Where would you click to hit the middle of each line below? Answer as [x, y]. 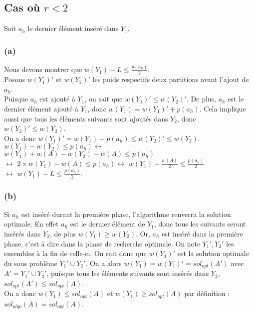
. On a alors [104, 263]
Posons [14, 79]
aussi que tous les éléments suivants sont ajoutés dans [86, 118]
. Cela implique [223, 108]
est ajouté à [57, 99]
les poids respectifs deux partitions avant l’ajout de [171, 79]
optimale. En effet [31, 224]
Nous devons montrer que [43, 69]
